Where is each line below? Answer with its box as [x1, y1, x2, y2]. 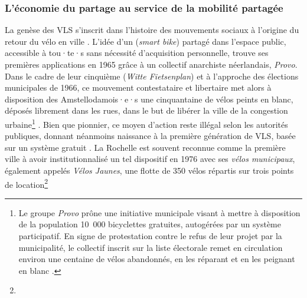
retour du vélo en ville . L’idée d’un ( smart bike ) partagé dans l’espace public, [5, 35, 286, 47]
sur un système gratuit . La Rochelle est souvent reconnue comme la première [5, 141, 286, 153]
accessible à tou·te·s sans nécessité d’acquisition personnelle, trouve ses [5, 47, 269, 59]
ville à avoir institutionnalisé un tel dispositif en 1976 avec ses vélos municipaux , [5, 153, 295, 165]
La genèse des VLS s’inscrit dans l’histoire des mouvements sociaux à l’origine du [5, 24, 299, 36]
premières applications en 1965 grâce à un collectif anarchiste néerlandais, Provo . [5, 58, 298, 70]
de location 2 [5, 176, 48, 190]
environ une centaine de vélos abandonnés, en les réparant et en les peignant [18, 253, 295, 265]
